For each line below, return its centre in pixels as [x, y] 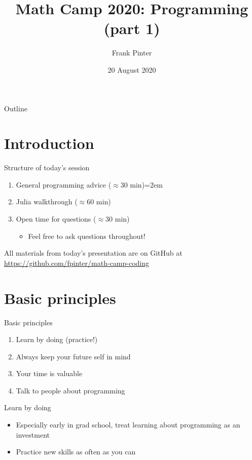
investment [33, 434]
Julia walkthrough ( [47, 202]
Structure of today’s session [47, 167]
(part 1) [132, 28]
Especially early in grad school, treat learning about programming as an [128, 425]
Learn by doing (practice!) [57, 339]
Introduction [49, 143]
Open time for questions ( [56, 219]
